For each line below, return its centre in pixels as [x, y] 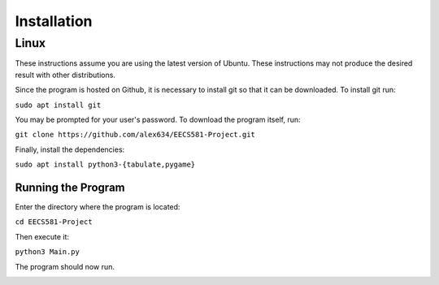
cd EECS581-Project [54, 222]
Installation [54, 21]
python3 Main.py [48, 252]
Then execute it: [42, 236]
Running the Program [70, 187]
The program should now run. [65, 266]
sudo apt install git [58, 105]
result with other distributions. [65, 75]
